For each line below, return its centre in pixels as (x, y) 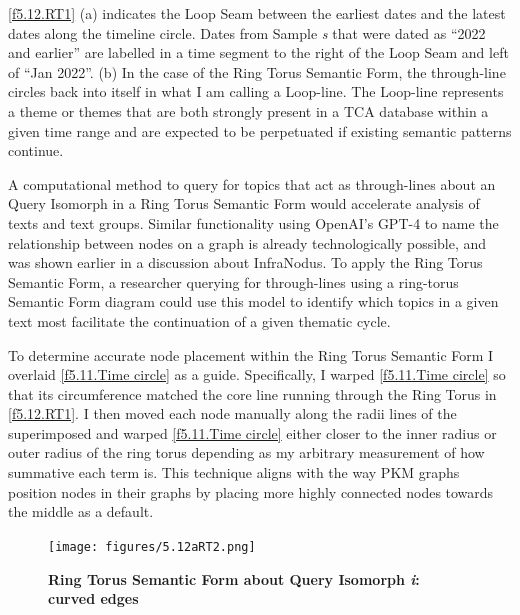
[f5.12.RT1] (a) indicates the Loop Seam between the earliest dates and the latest (257, 13)
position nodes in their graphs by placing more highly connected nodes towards (251, 491)
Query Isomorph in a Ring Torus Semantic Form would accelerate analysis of (244, 203)
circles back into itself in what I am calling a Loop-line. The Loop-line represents (256, 91)
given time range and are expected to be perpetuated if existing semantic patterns (260, 130)
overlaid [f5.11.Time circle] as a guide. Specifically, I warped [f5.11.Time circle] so (257, 374)
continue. (36, 150)
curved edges (93, 598)
